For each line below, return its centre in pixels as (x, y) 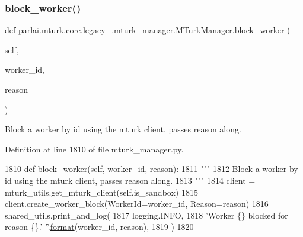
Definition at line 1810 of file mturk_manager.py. (94, 149)
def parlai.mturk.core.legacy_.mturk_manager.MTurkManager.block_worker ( (148, 30)
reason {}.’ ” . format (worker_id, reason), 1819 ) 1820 (99, 227)
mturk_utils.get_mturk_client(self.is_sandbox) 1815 (101, 192)
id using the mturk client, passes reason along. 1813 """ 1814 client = (130, 180)
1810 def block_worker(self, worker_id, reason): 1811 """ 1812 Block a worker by (151, 169)
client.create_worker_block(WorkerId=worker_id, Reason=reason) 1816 (137, 204)
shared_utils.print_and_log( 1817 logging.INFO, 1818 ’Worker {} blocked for (146, 215)
